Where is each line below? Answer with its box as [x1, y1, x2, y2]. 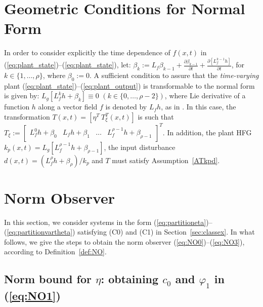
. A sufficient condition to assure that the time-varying [90, 70, 259, 81]
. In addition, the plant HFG [162, 127, 252, 137]
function [4, 101, 30, 112]
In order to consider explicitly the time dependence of [4, 47, 170, 58]
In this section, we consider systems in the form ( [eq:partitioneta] [4, 216, 206, 227]
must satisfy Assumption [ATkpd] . [112, 155, 220, 165]
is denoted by [105, 101, 147, 112]
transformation [4, 111, 50, 122]
